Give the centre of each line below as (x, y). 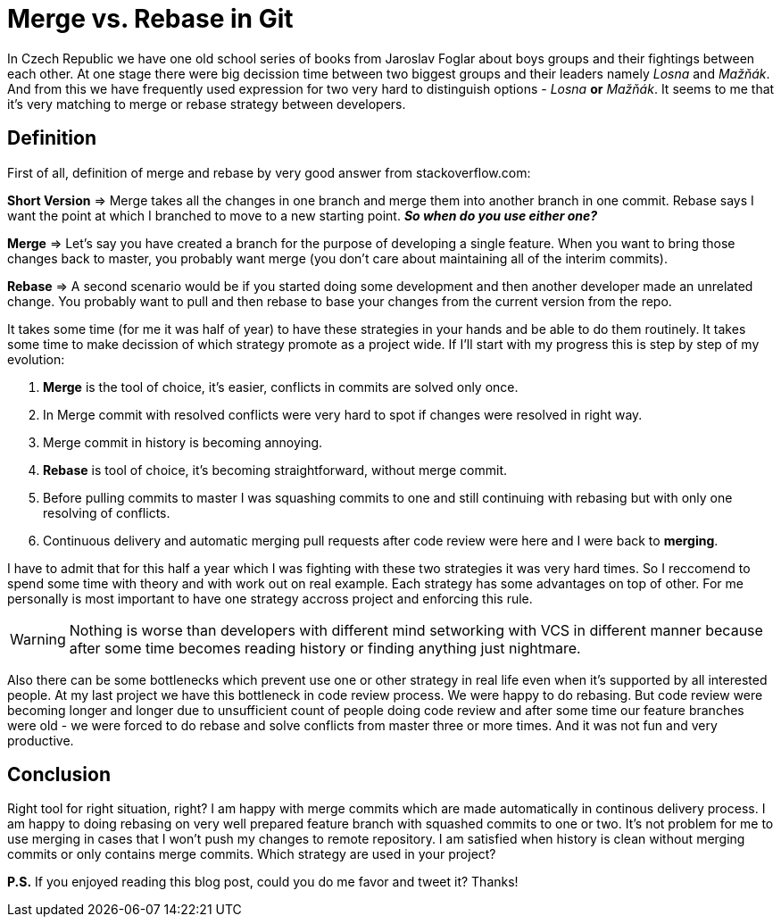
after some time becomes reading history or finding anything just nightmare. (325, 648)
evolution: (36, 359)
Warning (38, 639)
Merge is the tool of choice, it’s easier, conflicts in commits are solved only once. (281, 387)
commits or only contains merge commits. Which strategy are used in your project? (252, 854)
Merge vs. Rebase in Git (150, 19)
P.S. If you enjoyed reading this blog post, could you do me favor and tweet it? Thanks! (263, 882)
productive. (41, 740)
